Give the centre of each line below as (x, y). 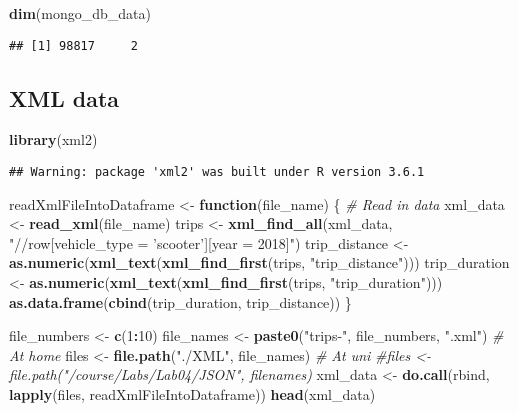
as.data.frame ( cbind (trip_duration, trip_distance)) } (180, 301)
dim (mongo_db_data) (80, 13)
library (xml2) (53, 139)
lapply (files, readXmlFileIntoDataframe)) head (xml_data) (192, 394)
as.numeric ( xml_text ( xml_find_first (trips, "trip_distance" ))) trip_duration (259, 262)
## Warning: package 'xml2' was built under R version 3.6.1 (217, 172)
